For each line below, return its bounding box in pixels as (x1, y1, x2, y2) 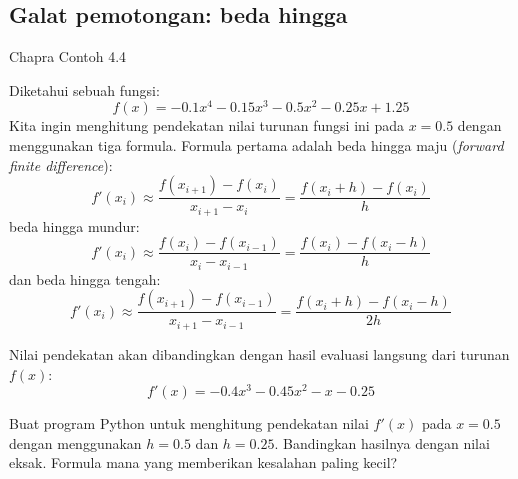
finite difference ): (9, 154, 113, 175)
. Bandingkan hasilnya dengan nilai (274, 432, 490, 453)
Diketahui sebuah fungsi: (9, 79, 160, 100)
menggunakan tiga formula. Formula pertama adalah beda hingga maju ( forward (9, 135, 504, 156)
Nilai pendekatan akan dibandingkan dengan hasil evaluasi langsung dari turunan (9, 343, 510, 364)
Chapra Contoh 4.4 (9, 46, 127, 67)
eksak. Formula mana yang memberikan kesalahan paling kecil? (9, 452, 398, 473)
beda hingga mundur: (9, 215, 140, 236)
